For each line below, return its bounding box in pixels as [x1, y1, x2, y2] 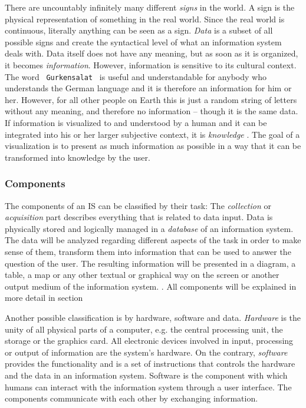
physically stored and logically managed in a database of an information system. [5, 222, 294, 234]
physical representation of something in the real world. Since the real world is [5, 12, 285, 25]
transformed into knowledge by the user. [5, 151, 150, 163]
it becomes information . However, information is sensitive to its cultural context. [5, 58, 297, 71]
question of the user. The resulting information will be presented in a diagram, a [5, 257, 296, 269]
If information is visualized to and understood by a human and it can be [5, 117, 267, 128]
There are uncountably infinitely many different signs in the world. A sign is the [5, 1, 295, 13]
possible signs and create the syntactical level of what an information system [5, 35, 282, 48]
